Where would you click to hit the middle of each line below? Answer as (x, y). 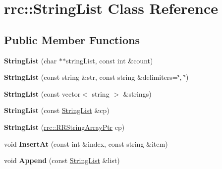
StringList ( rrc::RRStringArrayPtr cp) (64, 127)
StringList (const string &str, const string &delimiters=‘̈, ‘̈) (96, 77)
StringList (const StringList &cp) (57, 110)
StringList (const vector (42, 93)
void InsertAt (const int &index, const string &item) (86, 143)
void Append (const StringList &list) (62, 160)
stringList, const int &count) (109, 60)
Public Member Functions (72, 39)
